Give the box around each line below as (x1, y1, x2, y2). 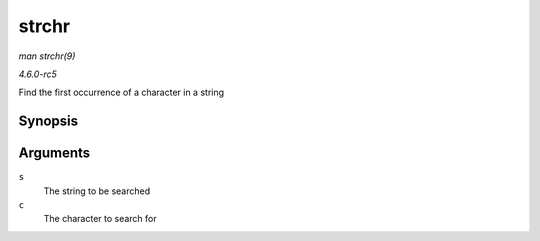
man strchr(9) (18, 50, 76, 62)
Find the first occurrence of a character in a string (18, 86, 225, 99)
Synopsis (18, 113, 79, 130)
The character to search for (43, 213, 157, 225)
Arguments (18, 145, 91, 162)
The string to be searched (43, 185, 151, 197)
